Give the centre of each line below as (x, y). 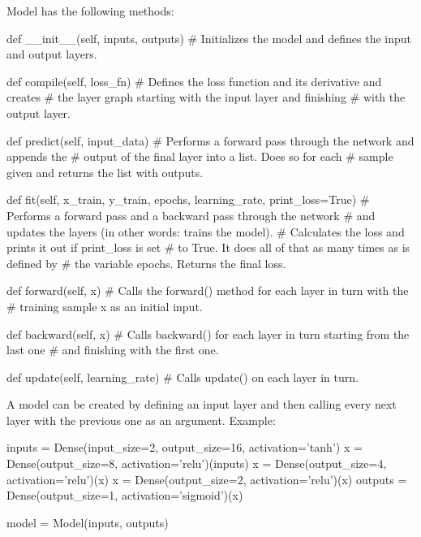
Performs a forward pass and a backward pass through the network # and (191, 215)
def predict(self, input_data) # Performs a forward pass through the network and (210, 140)
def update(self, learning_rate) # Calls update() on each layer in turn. (183, 377)
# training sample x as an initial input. (105, 306)
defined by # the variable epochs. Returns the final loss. (146, 263)
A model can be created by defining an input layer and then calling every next (202, 404)
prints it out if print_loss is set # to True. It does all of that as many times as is (208, 247)
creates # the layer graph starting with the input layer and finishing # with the (206, 97)
